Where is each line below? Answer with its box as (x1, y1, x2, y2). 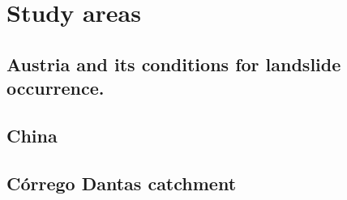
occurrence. (6, 75, 105, 100)
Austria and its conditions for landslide (6, 51, 341, 76)
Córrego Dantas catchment (6, 170, 237, 195)
